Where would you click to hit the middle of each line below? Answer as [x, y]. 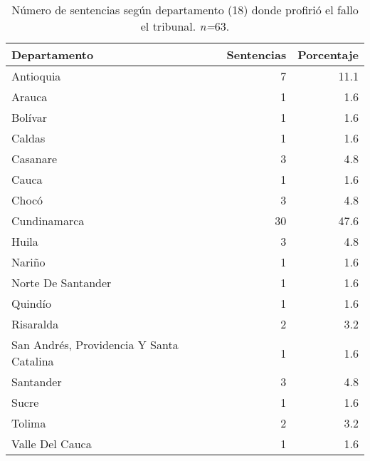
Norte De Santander [62, 283]
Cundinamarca [48, 221]
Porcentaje [328, 55]
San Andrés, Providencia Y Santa [95, 345]
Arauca [30, 97]
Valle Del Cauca [52, 444]
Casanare [35, 159]
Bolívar [30, 117]
